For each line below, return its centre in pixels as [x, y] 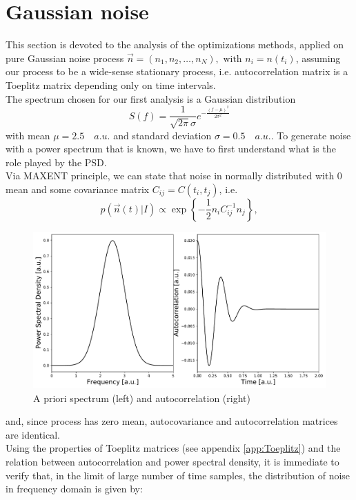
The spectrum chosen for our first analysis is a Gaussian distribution [151, 98]
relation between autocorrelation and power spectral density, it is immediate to [172, 462]
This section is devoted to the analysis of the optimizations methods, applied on [175, 44]
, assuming [318, 58]
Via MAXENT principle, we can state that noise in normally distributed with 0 [174, 176]
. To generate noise [311, 135]
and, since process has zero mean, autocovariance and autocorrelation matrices [172, 421]
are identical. [33, 434]
